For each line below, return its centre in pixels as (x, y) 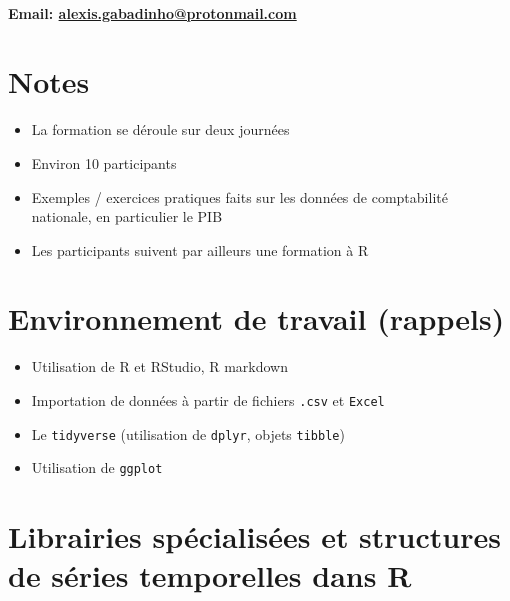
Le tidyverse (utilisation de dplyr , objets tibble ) (188, 433)
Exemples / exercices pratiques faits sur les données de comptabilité (239, 196)
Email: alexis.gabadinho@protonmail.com (152, 12)
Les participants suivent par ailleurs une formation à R (200, 249)
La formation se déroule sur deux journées (160, 129)
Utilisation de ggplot (97, 467)
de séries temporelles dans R (210, 575)
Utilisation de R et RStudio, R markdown (160, 366)
